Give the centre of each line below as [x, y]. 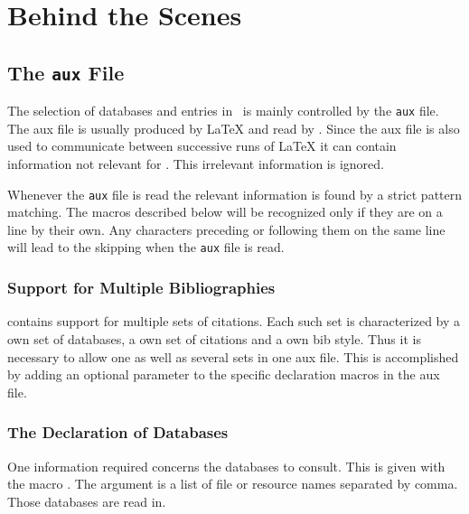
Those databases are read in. [87, 501]
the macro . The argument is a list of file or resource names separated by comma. [233, 484]
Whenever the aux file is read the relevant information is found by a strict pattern [235, 194]
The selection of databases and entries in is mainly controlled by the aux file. [223, 111]
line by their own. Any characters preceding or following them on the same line [226, 229]
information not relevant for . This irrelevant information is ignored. [196, 164]
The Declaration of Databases [118, 432]
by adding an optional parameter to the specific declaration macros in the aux [224, 374]
